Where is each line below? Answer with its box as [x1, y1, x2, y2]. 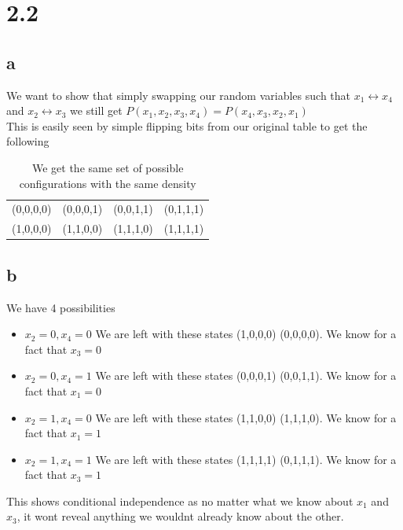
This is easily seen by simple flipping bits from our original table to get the [6, 117, 368, 134]
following [6, 133, 49, 149]
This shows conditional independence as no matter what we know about [6, 492, 354, 509]
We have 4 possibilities [6, 299, 115, 315]
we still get [70, 102, 123, 119]
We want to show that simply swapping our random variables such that [6, 86, 351, 103]
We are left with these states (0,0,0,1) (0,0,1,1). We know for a [95, 367, 397, 384]
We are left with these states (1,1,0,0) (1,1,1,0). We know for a [95, 409, 397, 425]
